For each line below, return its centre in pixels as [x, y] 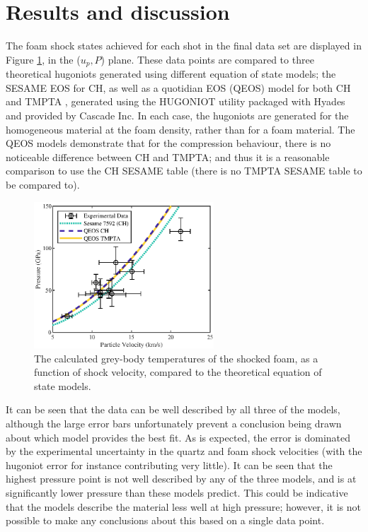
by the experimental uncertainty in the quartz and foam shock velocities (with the [184, 451]
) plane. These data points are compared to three [207, 59]
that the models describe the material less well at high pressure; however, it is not [183, 506]
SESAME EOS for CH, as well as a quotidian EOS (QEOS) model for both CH [178, 87]
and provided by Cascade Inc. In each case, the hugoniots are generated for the [177, 115]
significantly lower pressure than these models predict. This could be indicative [177, 492]
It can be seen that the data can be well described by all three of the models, [173, 409]
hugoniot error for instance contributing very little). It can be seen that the [169, 465]
